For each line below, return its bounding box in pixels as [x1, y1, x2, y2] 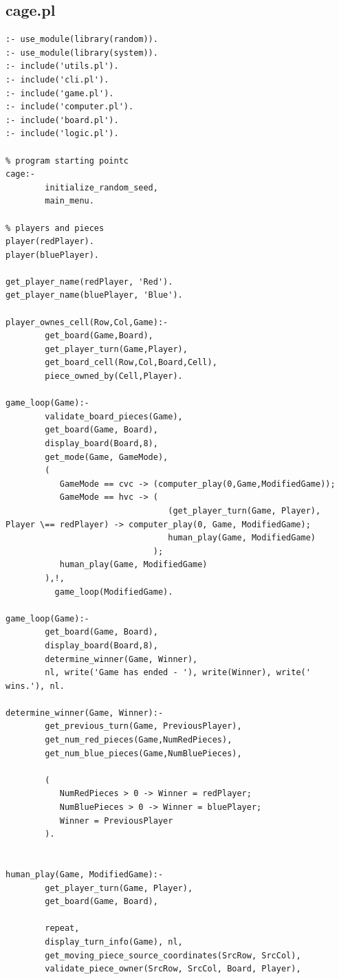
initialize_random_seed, [45, 182, 158, 192]
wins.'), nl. [6, 681, 65, 691]
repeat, [45, 923, 80, 934]
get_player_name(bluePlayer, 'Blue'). [6, 290, 183, 300]
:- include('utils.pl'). [6, 61, 119, 71]
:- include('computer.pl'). [6, 102, 134, 112]
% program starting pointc [6, 155, 129, 166]
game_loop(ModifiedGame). [54, 586, 173, 597]
